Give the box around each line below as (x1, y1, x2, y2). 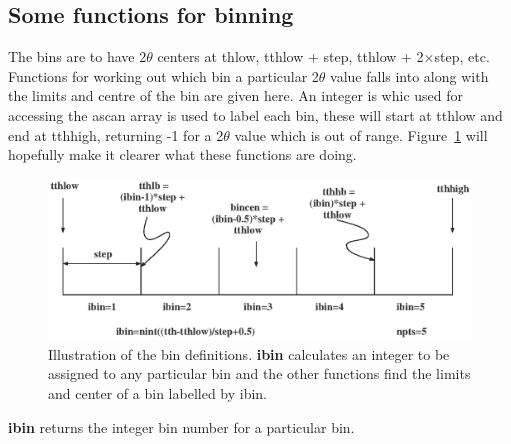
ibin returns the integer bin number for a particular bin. (8, 416, 355, 437)
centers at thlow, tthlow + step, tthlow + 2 (157, 46, 424, 67)
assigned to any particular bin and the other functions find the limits (48, 363, 471, 384)
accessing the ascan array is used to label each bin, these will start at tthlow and (8, 104, 503, 125)
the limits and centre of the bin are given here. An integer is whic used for (8, 85, 464, 106)
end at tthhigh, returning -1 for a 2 (8, 124, 224, 145)
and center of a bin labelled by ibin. (48, 383, 268, 404)
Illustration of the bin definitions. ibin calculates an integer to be (48, 343, 450, 364)
